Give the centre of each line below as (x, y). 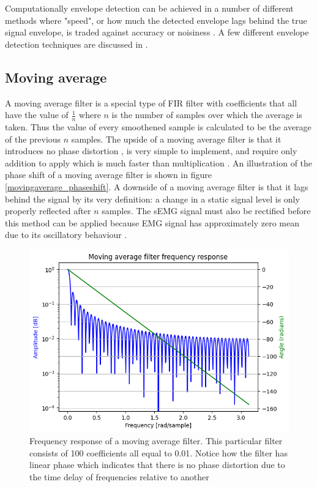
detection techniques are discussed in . (76, 44)
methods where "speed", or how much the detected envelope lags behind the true (156, 20)
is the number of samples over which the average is (207, 115)
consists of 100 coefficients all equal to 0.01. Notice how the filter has (158, 452)
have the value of (37, 115)
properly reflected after (48, 211)
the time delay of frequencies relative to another (119, 476)
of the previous (33, 139)
